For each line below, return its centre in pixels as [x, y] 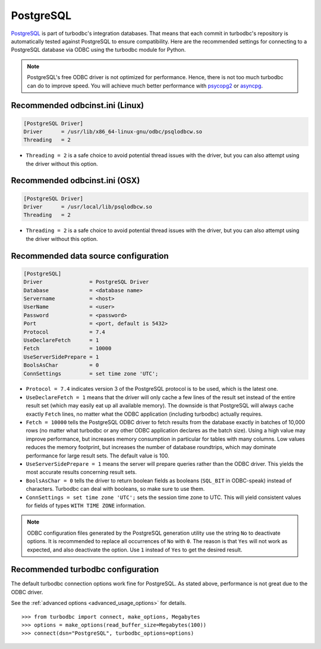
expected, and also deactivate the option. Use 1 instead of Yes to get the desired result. [135, 550]
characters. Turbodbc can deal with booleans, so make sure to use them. [115, 489]
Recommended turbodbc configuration [85, 570]
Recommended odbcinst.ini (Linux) [78, 106]
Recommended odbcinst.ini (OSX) [75, 181]
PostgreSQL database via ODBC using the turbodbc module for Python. [98, 50]
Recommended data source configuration [90, 256]
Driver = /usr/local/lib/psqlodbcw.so [88, 207]
